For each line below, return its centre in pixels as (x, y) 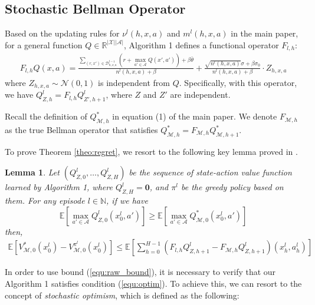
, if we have (127, 200)
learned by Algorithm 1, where (59, 187)
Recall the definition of (46, 116)
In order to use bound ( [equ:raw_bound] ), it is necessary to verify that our (140, 272)
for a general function (44, 44)
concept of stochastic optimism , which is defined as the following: (122, 295)
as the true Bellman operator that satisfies (81, 130)
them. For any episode (45, 200)
